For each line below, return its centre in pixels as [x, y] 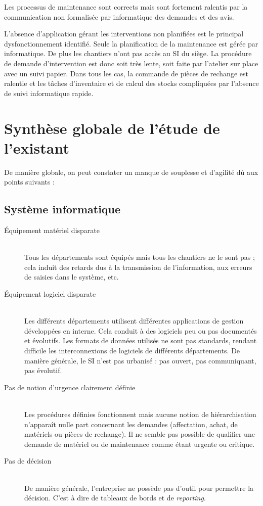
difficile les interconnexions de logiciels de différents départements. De [132, 350]
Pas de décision [28, 461]
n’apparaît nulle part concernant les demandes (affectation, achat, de [131, 424]
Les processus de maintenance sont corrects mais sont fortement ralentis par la [126, 7]
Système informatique [62, 209]
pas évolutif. [43, 370]
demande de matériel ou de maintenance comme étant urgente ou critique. [140, 444]
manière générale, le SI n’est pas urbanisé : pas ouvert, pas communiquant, [140, 360]
